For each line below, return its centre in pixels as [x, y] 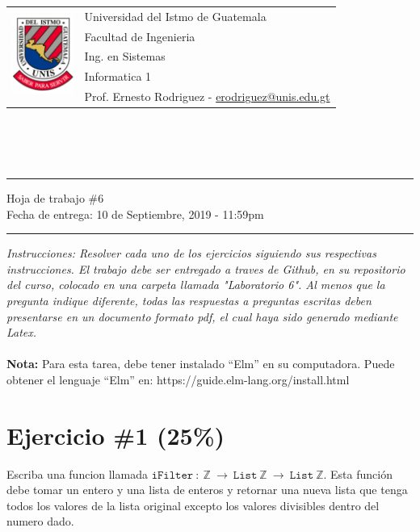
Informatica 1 [118, 76]
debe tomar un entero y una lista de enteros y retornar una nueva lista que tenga [207, 490]
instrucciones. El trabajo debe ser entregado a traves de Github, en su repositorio [206, 268]
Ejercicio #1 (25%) [116, 435]
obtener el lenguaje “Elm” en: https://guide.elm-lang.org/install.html [178, 379]
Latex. [22, 332]
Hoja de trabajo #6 [55, 198]
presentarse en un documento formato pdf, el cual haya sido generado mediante [202, 316]
